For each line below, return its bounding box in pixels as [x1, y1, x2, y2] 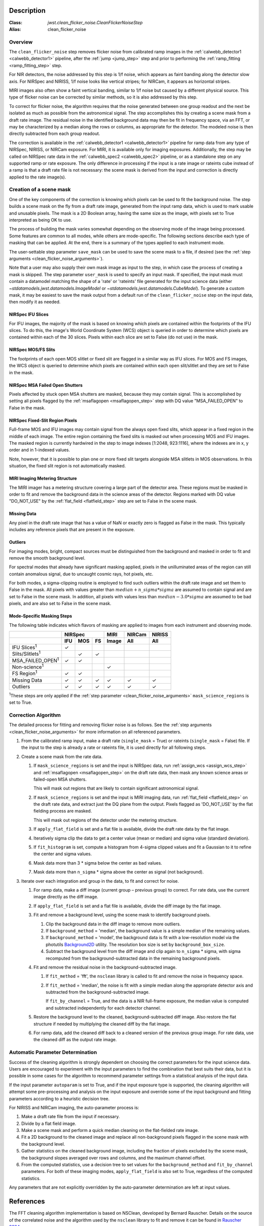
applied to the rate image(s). [9, 174, 66, 180]
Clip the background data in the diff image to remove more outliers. [45, 921, 181, 927]
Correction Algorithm [9, 712, 61, 718]
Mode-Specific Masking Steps [9, 613, 72, 619]
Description [9, 6, 46, 15]
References [9, 1197, 45, 1206]
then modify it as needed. [9, 299, 61, 305]
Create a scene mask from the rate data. [21, 753, 103, 760]
